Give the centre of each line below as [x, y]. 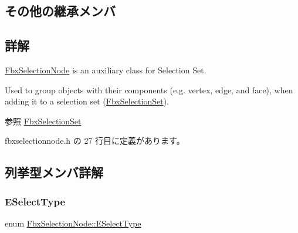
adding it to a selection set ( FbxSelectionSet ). [87, 101]
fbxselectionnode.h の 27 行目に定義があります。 [95, 141]
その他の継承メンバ [60, 11]
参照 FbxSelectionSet [43, 121]
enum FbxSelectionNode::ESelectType [73, 223]
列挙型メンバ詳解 [54, 172]
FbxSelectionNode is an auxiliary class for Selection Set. [106, 70]
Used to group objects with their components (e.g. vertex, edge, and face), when [149, 90]
